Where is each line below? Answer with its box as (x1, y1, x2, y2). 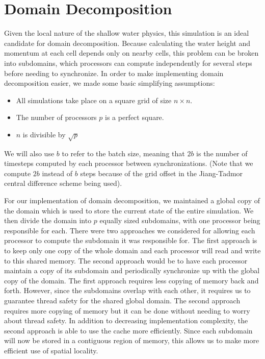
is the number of (196, 148, 248, 158)
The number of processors (16, 112, 97, 123)
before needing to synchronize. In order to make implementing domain (4, 67, 224, 78)
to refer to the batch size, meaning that (62, 148, 185, 158)
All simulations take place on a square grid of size (16, 94, 172, 105)
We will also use (4, 148, 55, 158)
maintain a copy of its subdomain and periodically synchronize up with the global (4, 265, 260, 276)
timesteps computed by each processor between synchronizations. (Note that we (4, 158, 253, 169)
